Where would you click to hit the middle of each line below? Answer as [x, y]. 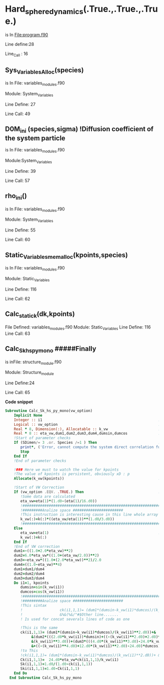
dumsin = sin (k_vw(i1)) [42, 587]
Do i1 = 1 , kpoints [31, 583]
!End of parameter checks [40, 461]
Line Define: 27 [20, 104]
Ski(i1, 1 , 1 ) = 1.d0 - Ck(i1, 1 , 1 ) [50, 669]
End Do [20, 673]
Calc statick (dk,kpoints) [40, 315]
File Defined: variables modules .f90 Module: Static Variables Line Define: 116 [78, 327]
